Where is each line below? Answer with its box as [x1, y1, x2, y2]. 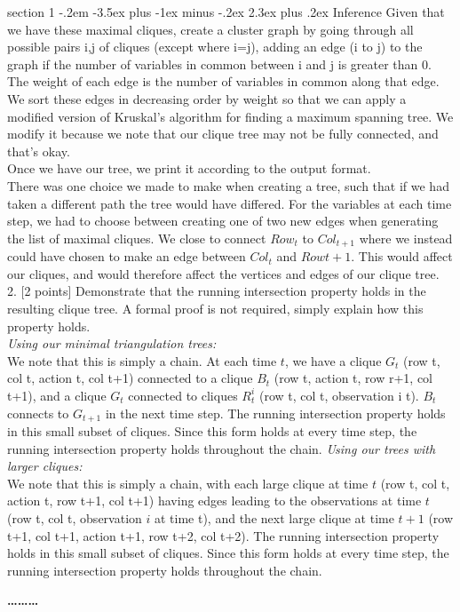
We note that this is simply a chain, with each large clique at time [7, 473, 369, 492]
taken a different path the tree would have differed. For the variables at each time [7, 194, 452, 212]
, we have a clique [284, 351, 382, 370]
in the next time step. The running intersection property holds [105, 403, 446, 422]
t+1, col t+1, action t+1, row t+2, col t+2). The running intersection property [7, 526, 440, 544]
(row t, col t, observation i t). [258, 385, 419, 404]
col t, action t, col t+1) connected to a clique [7, 369, 253, 387]
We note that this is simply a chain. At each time [7, 351, 277, 370]
